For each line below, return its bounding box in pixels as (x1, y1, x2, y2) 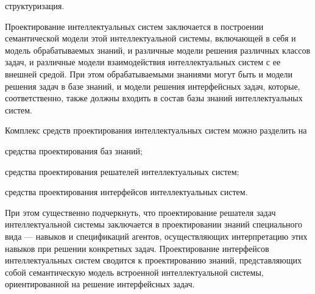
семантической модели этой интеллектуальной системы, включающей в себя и (5, 32, 296, 45)
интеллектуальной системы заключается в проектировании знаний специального (5, 218, 302, 231)
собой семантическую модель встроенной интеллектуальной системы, (5, 265, 264, 278)
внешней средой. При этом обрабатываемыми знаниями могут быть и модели (5, 67, 292, 80)
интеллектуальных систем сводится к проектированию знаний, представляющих (5, 254, 302, 267)
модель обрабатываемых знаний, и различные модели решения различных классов (5, 43, 310, 56)
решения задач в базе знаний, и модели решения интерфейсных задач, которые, (5, 79, 300, 92)
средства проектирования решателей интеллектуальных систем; (5, 165, 239, 177)
